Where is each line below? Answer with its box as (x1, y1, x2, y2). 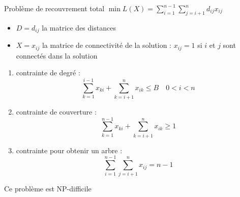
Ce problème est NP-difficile (4, 183, 92, 194)
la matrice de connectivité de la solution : (42, 40, 171, 50)
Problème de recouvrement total (4, 3, 105, 13)
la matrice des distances (42, 22, 116, 33)
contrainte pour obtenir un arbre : (16, 145, 123, 155)
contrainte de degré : (16, 67, 80, 78)
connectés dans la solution (16, 50, 98, 61)
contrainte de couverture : (16, 106, 97, 117)
